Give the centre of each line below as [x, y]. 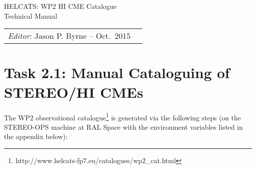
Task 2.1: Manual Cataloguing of [117, 72]
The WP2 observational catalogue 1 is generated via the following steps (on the [123, 116]
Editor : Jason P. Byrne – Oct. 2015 [69, 36]
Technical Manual [31, 15]
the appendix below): [36, 136]
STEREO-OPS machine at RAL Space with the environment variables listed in [124, 127]
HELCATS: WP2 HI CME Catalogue [61, 6]
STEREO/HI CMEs [74, 92]
